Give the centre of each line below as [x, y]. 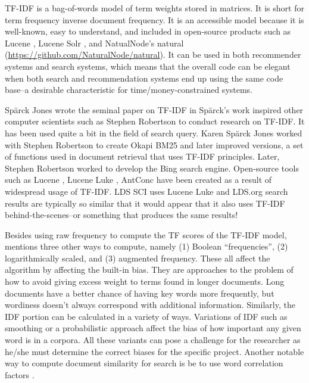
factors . [20, 374]
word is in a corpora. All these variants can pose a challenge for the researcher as [153, 340]
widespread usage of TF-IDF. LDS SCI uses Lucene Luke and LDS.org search [146, 191]
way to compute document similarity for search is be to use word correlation [144, 363]
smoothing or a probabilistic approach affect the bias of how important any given [153, 328]
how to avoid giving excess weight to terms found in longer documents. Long [145, 281]
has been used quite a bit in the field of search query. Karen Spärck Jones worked [154, 133]
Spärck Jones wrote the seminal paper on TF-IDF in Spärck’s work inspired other [154, 109]
